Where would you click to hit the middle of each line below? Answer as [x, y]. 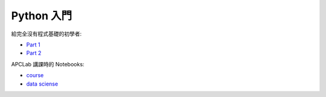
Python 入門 [42, 16]
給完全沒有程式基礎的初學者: [46, 34]
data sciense [42, 84]
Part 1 [33, 45]
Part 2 [34, 53]
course [35, 75]
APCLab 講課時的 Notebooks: [48, 64]
